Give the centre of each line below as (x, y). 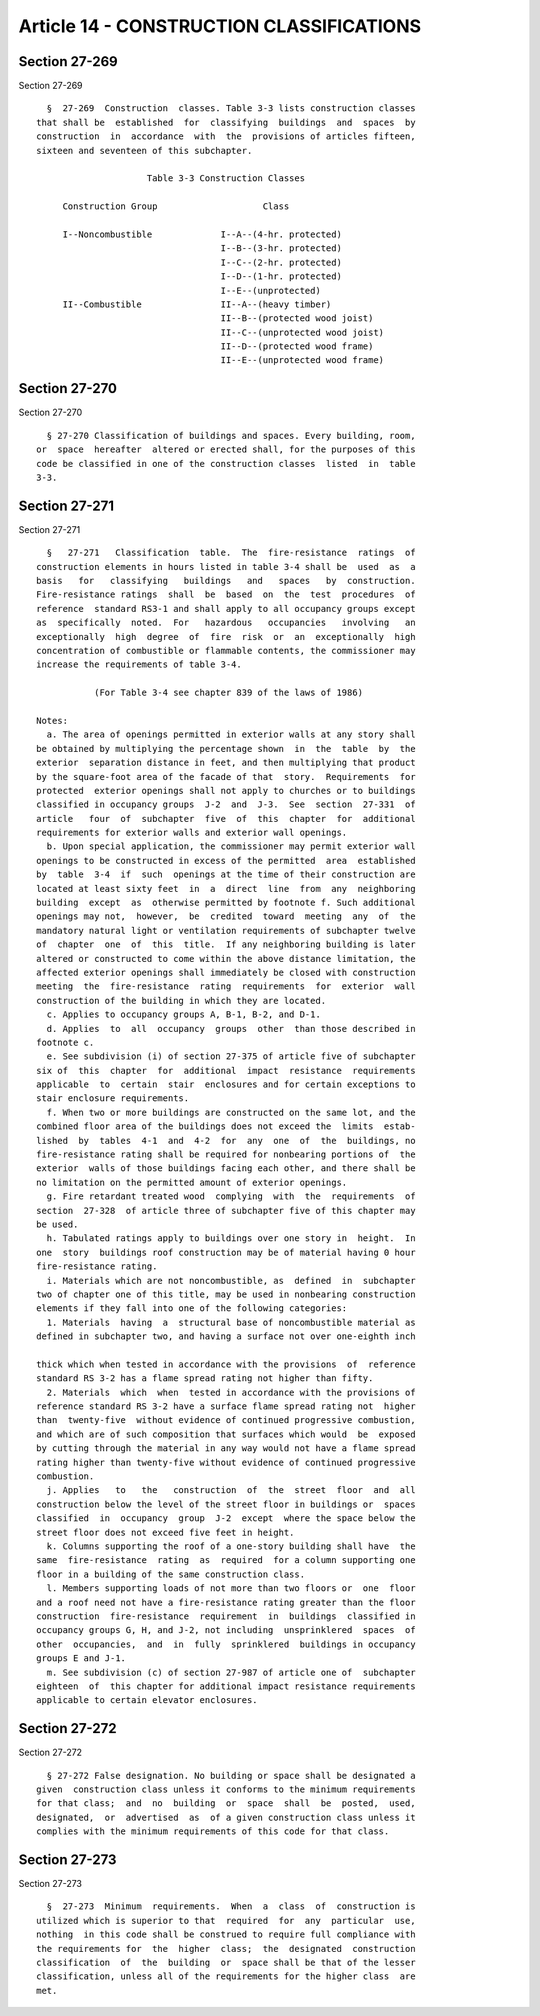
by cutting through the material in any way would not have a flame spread (226, 1448)
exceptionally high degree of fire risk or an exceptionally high (226, 636)
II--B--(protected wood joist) (297, 318)
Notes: (52, 720)
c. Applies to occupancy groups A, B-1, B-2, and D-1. (184, 1014)
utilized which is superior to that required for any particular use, (226, 1920)
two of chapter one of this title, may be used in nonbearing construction (226, 1294)
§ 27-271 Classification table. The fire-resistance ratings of (231, 553)
